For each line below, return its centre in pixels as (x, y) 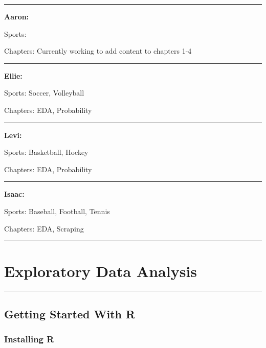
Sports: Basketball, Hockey (46, 152)
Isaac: (14, 194)
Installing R (29, 339)
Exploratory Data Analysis (101, 271)
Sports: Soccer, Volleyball (44, 93)
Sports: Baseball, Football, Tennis (57, 211)
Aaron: (17, 16)
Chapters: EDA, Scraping (44, 228)
